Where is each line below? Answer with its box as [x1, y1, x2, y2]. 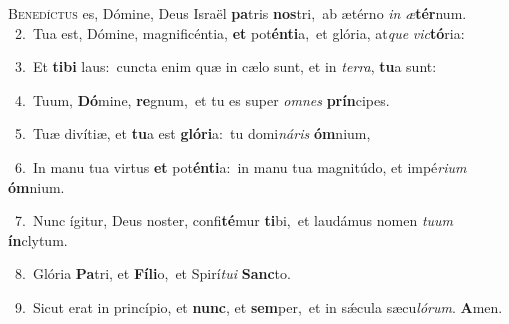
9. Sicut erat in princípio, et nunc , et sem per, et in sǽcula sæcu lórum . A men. [14, 296, 503, 317]
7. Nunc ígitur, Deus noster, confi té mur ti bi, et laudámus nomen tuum [14, 210, 454, 231]
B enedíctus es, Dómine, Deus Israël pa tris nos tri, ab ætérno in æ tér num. [8, 3, 467, 23]
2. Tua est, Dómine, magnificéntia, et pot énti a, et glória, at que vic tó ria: [14, 22, 465, 43]
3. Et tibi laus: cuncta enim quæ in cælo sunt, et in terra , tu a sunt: [14, 56, 437, 77]
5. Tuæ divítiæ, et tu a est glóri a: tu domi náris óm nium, [14, 123, 371, 144]
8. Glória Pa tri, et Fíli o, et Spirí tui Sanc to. [14, 263, 291, 284]
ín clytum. [8, 229, 68, 250]
